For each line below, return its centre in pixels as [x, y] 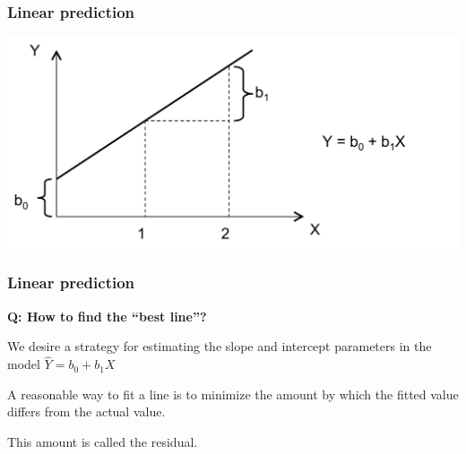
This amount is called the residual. [103, 441]
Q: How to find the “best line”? [107, 316]
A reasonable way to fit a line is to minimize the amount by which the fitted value [233, 394]
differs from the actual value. [86, 411]
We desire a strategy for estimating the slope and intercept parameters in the [220, 346]
